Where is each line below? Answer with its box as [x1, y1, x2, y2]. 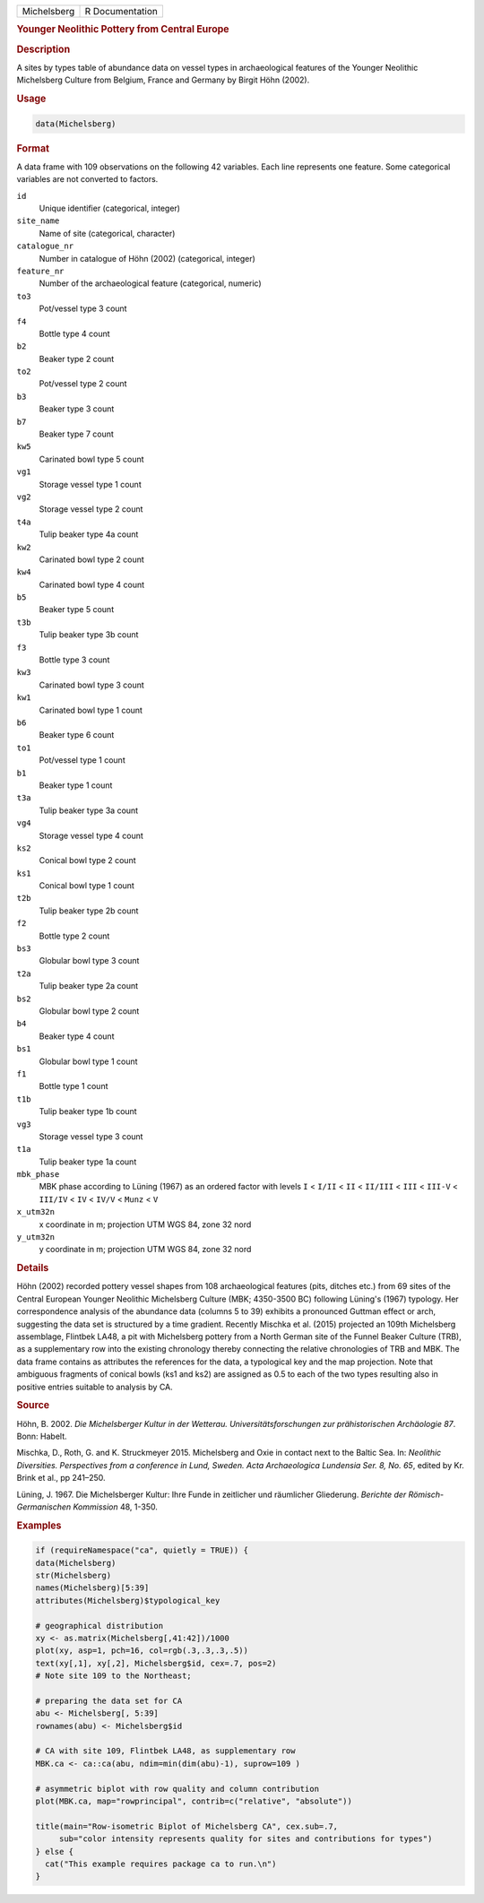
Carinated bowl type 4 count [39, 579, 145, 590]
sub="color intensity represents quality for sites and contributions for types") [58, 1834, 433, 1844]
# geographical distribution [35, 1621, 164, 1631]
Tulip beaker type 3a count [39, 805, 139, 816]
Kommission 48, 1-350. [73, 1501, 159, 1512]
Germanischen [16, 1501, 72, 1512]
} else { [35, 1847, 74, 1856]
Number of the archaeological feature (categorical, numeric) [39, 278, 262, 289]
